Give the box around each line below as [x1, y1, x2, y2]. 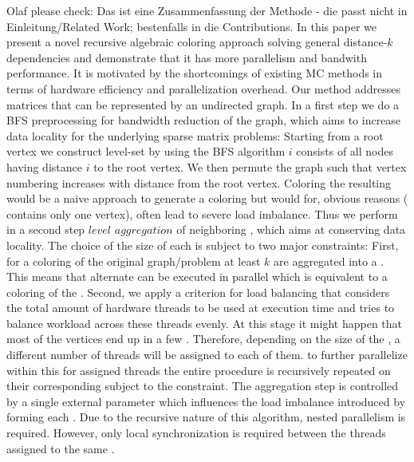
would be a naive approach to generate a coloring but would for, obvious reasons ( [6, 190, 408, 207]
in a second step [6, 221, 85, 238]
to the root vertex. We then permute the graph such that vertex [93, 158, 407, 175]
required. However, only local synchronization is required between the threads [6, 424, 386, 441]
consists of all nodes [296, 143, 393, 160]
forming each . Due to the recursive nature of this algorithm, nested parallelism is [6, 409, 406, 425]
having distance [6, 158, 82, 175]
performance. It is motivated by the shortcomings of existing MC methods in [6, 65, 383, 81]
